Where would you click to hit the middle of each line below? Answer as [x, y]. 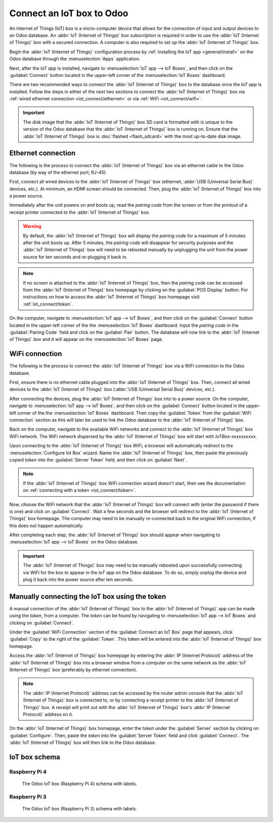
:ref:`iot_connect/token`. [48, 304]
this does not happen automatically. [47, 525]
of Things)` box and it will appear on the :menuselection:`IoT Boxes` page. [86, 339]
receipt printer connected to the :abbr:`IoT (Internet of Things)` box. [80, 212]
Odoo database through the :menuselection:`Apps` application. [75, 59]
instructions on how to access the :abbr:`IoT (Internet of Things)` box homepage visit [111, 297]
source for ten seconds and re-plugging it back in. [75, 257]
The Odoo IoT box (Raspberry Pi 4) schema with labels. [80, 784]
